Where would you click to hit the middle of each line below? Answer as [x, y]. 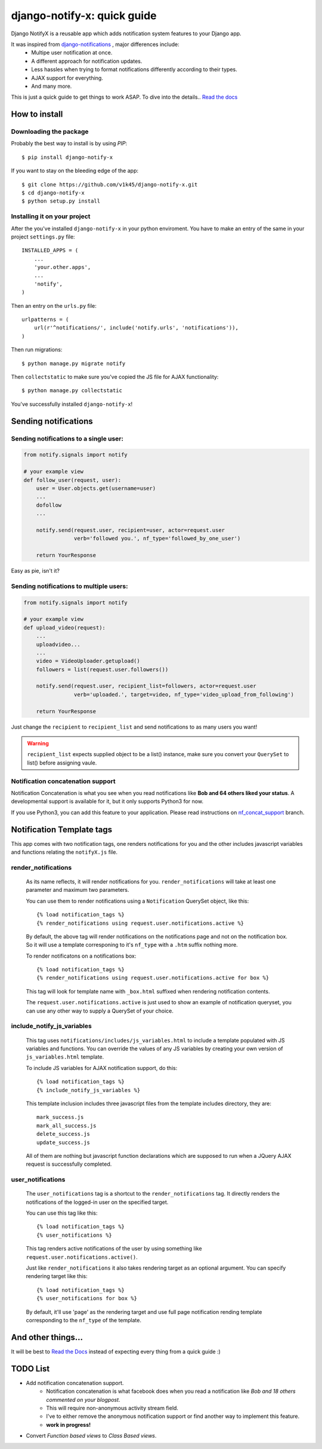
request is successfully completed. [69, 1164]
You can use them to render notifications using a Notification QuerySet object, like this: [137, 901]
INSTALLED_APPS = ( [50, 250]
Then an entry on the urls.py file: [54, 305]
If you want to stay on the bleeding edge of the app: [75, 171]
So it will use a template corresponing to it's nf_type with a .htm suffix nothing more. [132, 945]
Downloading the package [50, 132]
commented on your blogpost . [83, 1399]
